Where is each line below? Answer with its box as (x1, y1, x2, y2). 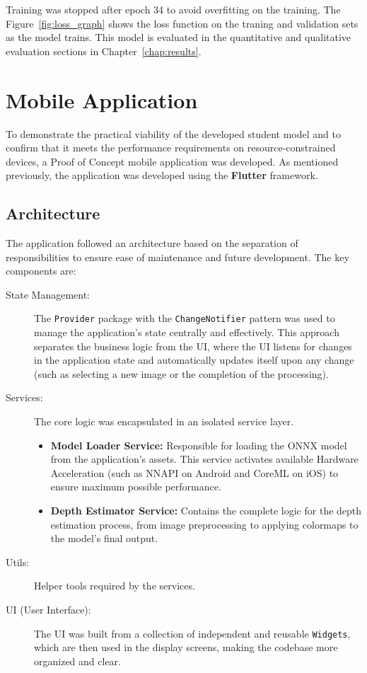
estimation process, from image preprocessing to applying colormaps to (50, 517, 359, 531)
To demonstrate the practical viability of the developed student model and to (6, 126, 341, 141)
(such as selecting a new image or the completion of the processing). (34, 366, 329, 381)
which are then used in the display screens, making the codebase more (34, 640, 338, 655)
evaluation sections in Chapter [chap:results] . (6, 43, 202, 58)
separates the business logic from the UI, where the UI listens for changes (34, 338, 352, 353)
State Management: (6, 287, 90, 301)
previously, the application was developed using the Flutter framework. (6, 168, 318, 183)
